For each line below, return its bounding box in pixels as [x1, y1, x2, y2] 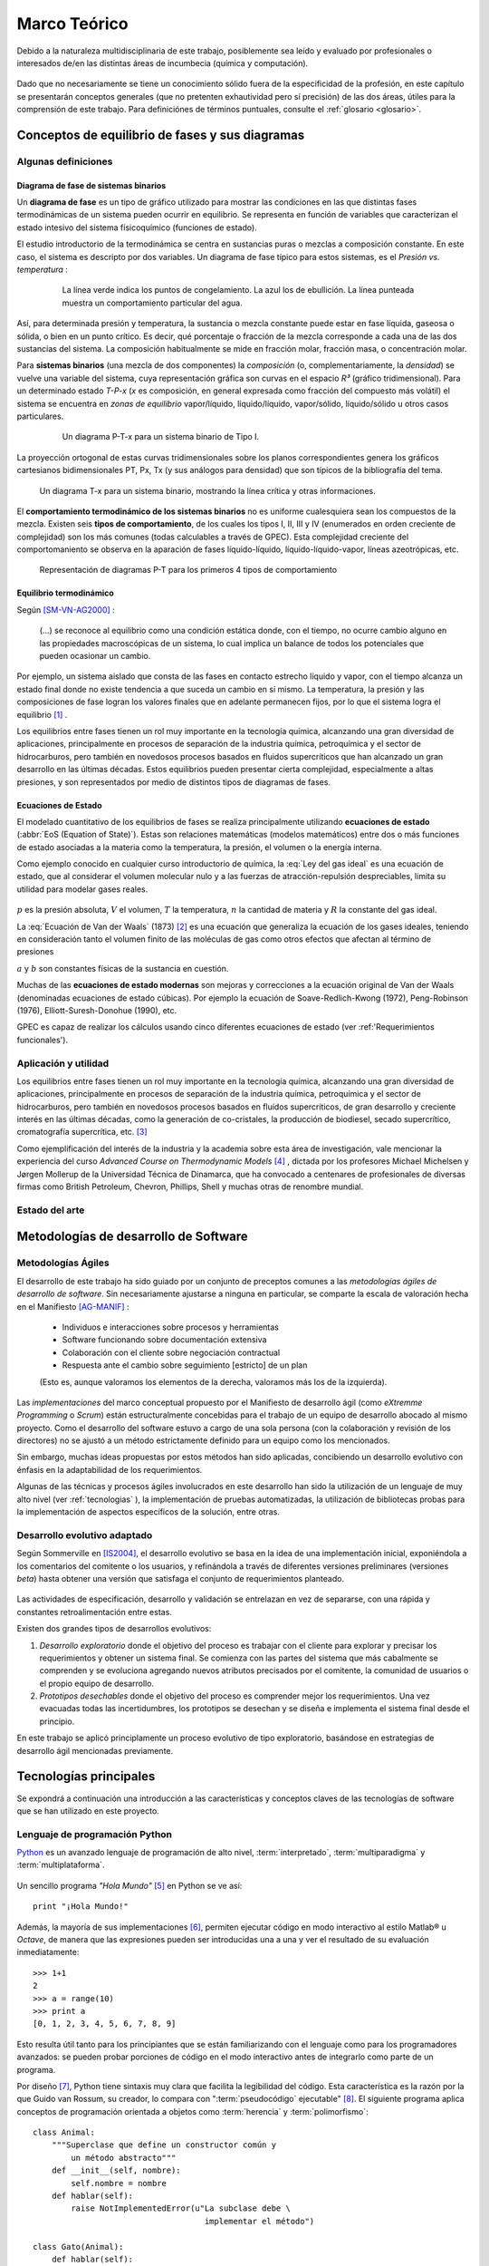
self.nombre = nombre [71, 2178, 168, 2188]
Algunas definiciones [16, 155, 113, 168]
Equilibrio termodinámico [16, 587, 115, 598]
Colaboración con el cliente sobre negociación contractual [62, 1347, 281, 1358]
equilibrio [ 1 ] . [16, 709, 68, 720]
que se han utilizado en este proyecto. [16, 1805, 160, 1816]
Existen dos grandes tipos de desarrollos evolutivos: [16, 1623, 212, 1634]
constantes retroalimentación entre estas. [16, 1606, 172, 1617]
